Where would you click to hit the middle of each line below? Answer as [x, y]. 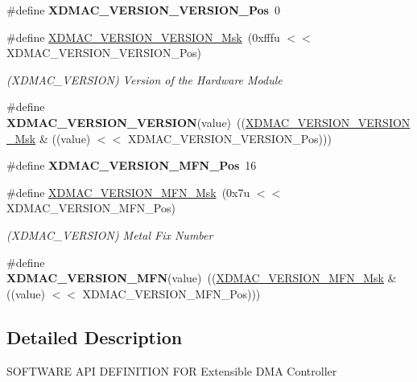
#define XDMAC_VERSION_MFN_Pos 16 [132, 165]
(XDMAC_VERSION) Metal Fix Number [110, 234]
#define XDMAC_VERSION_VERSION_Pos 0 [143, 10]
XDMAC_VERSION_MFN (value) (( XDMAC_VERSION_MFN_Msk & [202, 278]
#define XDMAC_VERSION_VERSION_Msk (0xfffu [143, 37]
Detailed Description [95, 337]
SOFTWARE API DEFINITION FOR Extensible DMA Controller [172, 370]
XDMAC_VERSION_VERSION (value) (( [126, 122]
